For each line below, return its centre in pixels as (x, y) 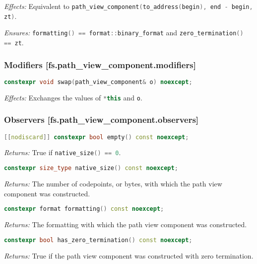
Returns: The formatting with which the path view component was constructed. (126, 224)
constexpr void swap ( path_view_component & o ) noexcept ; (98, 82)
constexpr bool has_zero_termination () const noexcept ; (98, 240)
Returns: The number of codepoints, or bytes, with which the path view (113, 183)
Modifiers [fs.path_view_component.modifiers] (100, 64)
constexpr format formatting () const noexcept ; (84, 209)
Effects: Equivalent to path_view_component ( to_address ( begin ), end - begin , (128, 6)
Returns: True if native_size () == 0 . (63, 152)
